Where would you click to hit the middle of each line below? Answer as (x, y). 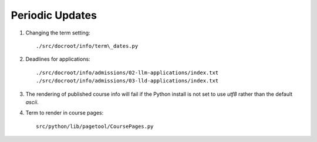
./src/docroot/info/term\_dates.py (87, 46)
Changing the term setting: (58, 33)
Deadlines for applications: (58, 59)
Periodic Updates (54, 15)
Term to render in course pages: (65, 113)
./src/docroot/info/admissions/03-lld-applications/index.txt (127, 81)
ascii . (32, 102)
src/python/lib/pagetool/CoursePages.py (95, 126)
